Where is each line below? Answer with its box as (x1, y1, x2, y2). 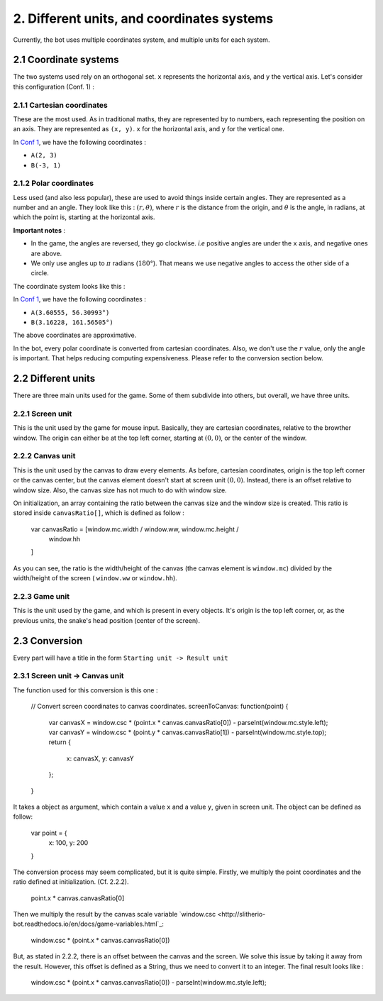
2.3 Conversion (13, 635, 83, 647)
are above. (30, 249, 62, 258)
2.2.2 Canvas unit (13, 451, 76, 461)
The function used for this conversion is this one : (13, 685, 158, 695)
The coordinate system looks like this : (13, 282, 126, 290)
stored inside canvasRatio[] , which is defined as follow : (13, 509, 184, 517)
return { (48, 738, 71, 746)
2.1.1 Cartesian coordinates (13, 100, 108, 110)
